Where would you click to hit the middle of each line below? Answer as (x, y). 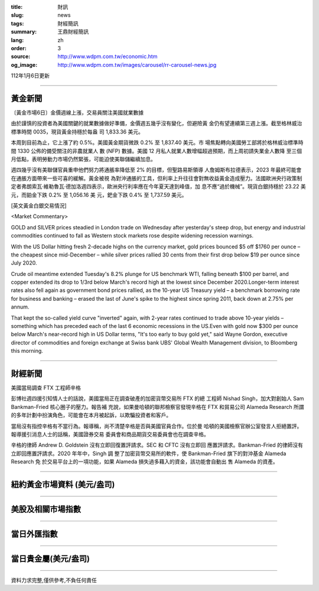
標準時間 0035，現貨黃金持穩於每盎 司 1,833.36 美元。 (77, 131)
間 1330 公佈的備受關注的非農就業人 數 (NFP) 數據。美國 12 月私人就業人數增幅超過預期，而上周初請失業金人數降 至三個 (157, 151)
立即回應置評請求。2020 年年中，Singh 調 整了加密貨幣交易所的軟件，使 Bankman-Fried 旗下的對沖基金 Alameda (149, 453)
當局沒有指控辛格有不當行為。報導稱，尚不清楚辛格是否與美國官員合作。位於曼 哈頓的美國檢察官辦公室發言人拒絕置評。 (157, 426)
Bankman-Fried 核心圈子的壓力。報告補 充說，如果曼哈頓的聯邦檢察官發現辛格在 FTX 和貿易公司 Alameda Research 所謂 (157, 407)
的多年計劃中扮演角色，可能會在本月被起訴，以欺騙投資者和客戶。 (91, 415)
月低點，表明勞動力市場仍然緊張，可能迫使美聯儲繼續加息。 (83, 159)
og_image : (24, 64)
